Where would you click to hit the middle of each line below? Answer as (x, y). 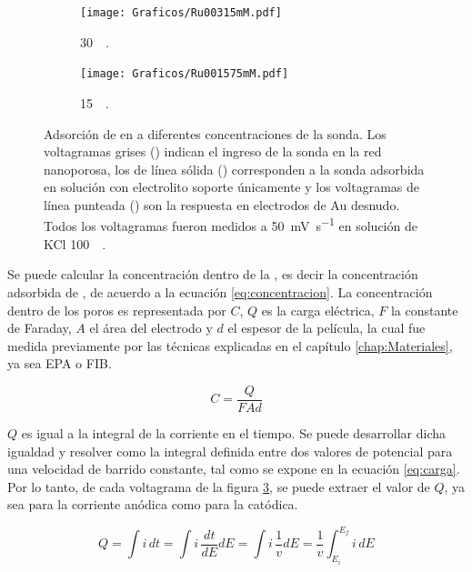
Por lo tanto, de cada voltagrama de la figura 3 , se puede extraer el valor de (219, 486)
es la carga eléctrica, (318, 310)
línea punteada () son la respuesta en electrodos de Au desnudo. (222, 204)
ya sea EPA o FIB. (60, 363)
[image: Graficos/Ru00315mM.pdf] (181, 13)
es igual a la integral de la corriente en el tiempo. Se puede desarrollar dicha (233, 432)
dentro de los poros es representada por (117, 310)
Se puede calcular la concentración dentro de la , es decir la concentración (213, 274)
